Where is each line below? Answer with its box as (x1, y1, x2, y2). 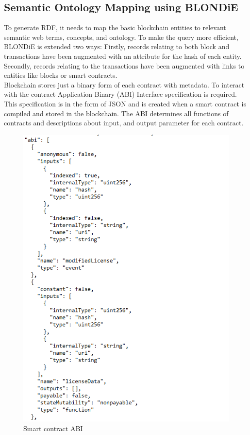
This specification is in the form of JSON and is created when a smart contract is (4, 98, 246, 108)
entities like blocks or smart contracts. (4, 70, 117, 80)
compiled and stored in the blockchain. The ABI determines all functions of (4, 108, 229, 118)
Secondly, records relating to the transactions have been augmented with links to (4, 60, 245, 70)
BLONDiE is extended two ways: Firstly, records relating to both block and (4, 41, 230, 52)
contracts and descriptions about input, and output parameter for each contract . (4, 118, 244, 128)
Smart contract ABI (23, 423, 83, 433)
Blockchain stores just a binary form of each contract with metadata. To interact (4, 79, 245, 89)
